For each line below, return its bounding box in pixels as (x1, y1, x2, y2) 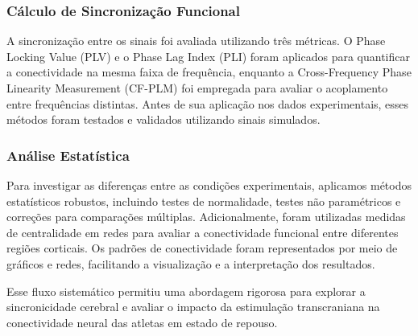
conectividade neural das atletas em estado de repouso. (6, 313, 278, 330)
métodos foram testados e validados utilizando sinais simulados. (6, 111, 321, 128)
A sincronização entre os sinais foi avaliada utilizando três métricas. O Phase (6, 32, 386, 49)
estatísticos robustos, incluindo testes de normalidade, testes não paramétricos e (6, 192, 401, 209)
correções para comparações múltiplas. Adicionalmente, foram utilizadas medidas (6, 208, 406, 225)
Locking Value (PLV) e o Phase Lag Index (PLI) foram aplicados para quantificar (6, 47, 410, 64)
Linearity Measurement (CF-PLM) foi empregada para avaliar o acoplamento (6, 80, 388, 96)
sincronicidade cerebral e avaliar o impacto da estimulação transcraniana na (6, 298, 380, 315)
